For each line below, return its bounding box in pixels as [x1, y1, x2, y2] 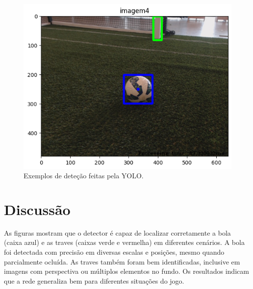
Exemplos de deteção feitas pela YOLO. [24, 170, 144, 181]
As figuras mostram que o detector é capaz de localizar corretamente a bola [4, 227, 231, 238]
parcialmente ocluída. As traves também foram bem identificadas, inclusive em [4, 256, 240, 266]
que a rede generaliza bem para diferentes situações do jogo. [4, 275, 184, 286]
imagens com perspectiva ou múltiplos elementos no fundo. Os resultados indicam [4, 266, 249, 276]
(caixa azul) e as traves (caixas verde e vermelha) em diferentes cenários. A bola [4, 237, 245, 247]
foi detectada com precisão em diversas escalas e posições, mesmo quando [4, 247, 225, 257]
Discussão [4, 199, 71, 219]
